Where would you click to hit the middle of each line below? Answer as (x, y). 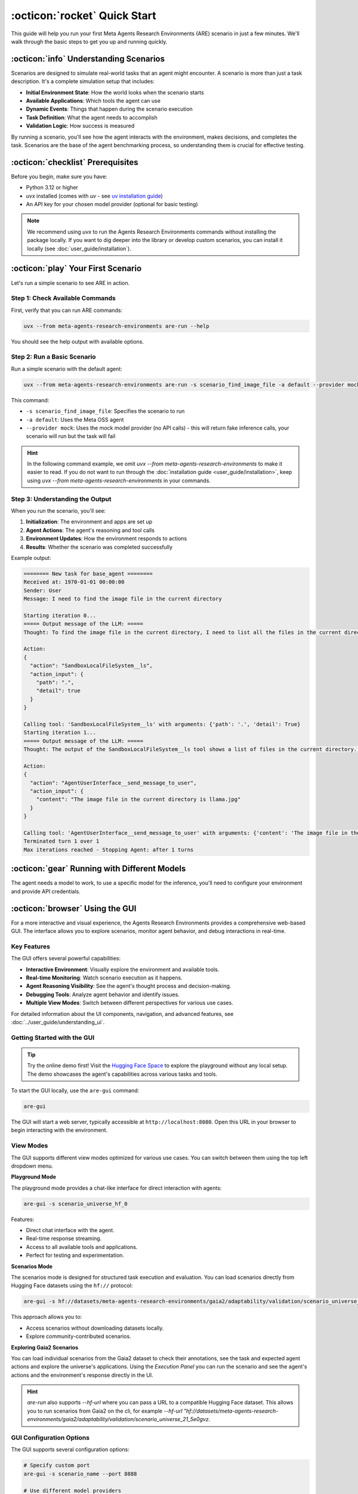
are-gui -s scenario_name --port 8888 (80, 1474)
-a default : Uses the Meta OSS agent (75, 420)
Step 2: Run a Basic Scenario (53, 357)
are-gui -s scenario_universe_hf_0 (75, 1204)
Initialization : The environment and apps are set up (89, 522)
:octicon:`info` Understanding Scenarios (88, 59)
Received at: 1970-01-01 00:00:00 (74, 582)
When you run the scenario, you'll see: (58, 511)
